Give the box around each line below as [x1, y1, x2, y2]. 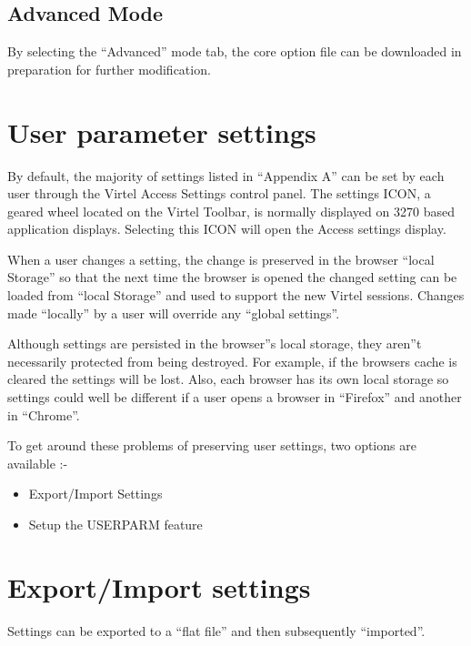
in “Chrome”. [7, 405, 80, 424]
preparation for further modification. [7, 59, 211, 78]
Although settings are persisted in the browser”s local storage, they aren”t [7, 334, 422, 353]
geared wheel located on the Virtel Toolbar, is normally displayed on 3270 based [7, 201, 455, 220]
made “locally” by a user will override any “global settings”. [7, 303, 340, 322]
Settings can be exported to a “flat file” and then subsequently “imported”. [7, 621, 426, 640]
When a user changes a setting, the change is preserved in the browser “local [7, 249, 435, 268]
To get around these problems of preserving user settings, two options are [7, 436, 416, 455]
